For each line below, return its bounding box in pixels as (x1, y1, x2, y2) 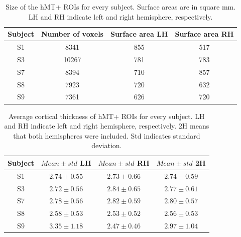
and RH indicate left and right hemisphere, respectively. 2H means (4, 121, 209, 131)
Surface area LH (110, 29, 168, 39)
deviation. (91, 140, 122, 151)
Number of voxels (41, 29, 103, 39)
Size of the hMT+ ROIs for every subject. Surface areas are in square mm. (6, 2, 236, 12)
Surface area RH (175, 29, 234, 39)
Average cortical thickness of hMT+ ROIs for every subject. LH (9, 110, 205, 121)
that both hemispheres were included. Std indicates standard (13, 130, 200, 141)
